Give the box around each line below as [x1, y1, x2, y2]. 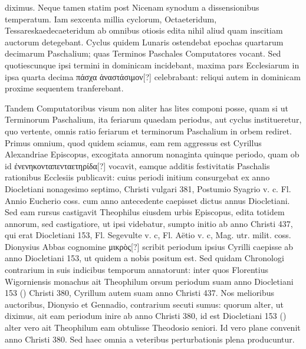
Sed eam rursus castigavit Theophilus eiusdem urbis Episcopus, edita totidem [5, 206, 285, 218]
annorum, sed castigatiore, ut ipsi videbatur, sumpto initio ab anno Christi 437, [5, 217, 293, 229]
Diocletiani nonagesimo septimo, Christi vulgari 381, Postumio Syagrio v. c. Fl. [5, 182, 291, 195]
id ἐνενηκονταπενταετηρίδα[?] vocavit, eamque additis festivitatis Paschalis [5, 159, 270, 172]
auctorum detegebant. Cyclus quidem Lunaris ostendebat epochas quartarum [5, 35, 284, 48]
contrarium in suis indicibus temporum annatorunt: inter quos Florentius [5, 264, 268, 276]
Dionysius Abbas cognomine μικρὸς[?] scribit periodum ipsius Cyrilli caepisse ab [5, 240, 294, 252]
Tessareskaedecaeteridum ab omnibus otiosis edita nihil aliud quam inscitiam [5, 24, 283, 37]
